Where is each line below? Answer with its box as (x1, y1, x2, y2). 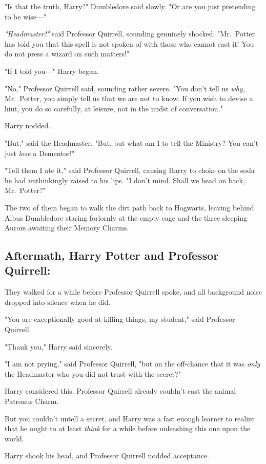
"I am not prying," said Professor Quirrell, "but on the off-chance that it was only (5, 358, 260, 369)
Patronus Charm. (5, 396, 59, 407)
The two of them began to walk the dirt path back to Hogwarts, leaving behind (5, 202, 254, 212)
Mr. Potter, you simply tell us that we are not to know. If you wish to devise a (5, 93, 253, 104)
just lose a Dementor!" (5, 147, 75, 158)
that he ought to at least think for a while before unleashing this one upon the (5, 423, 251, 434)
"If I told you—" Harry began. (5, 65, 99, 76)
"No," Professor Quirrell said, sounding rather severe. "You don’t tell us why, (5, 83, 245, 93)
